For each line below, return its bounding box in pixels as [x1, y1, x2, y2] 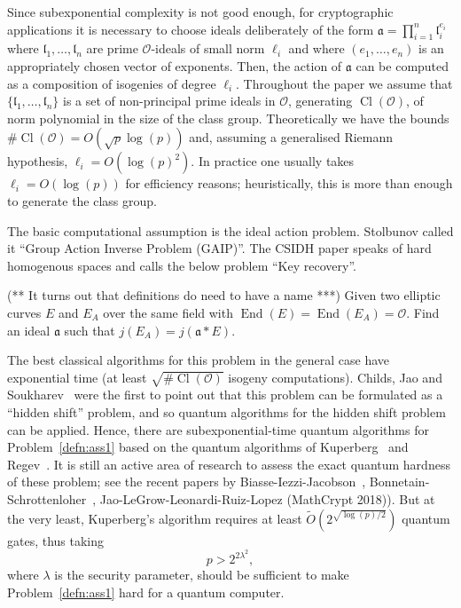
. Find [406, 303, 440, 321]
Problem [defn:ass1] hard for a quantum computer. [7, 582, 285, 601]
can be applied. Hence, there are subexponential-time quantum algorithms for [7, 420, 429, 438]
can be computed [356, 56, 449, 75]
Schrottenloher [7, 490, 87, 509]
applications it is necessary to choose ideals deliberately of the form [7, 20, 374, 38]
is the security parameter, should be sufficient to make [54, 565, 349, 584]
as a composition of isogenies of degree [7, 74, 216, 92]
